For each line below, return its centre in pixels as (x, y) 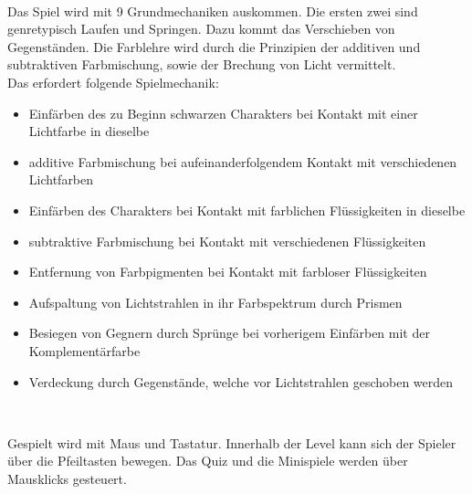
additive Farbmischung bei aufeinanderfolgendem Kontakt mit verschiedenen (243, 161)
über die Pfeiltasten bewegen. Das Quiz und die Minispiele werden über (208, 461)
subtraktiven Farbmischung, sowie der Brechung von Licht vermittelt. (202, 64)
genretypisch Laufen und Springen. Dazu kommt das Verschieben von (201, 29)
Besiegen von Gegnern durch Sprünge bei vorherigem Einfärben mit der (229, 333)
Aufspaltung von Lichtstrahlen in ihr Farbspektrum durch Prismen (215, 302)
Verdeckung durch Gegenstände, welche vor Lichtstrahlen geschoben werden (241, 381)
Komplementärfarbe (84, 350)
